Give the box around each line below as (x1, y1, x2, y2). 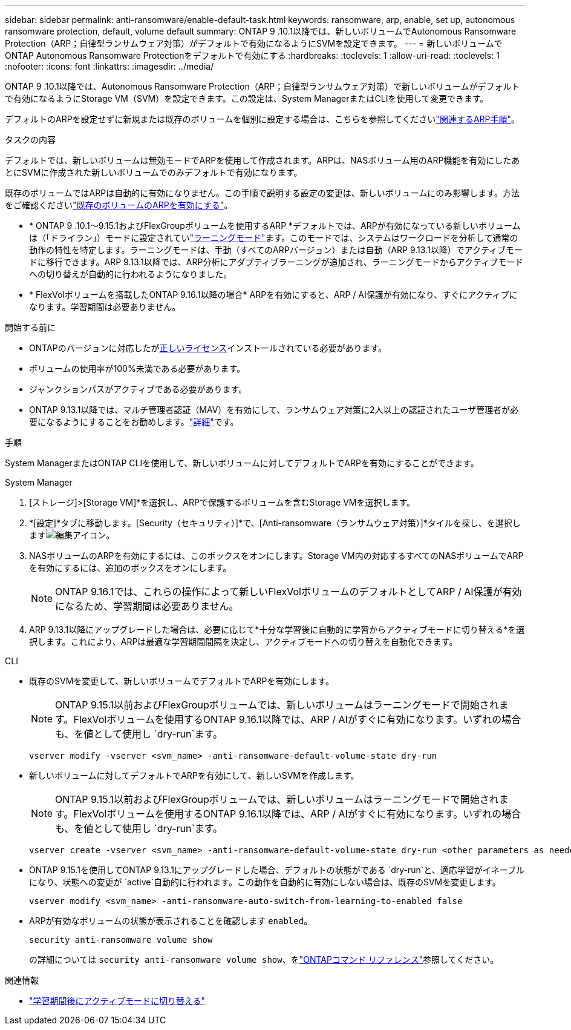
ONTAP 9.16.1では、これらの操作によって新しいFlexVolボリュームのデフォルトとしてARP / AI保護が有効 (55, 586, 522, 598)
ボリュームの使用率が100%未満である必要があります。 (29, 363, 246, 374)
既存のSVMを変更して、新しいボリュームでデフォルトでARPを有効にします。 (29, 676, 334, 686)
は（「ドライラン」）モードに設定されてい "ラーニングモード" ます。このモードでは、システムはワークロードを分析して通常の (29, 233, 518, 243)
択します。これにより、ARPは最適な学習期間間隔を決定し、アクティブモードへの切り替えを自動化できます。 (29, 636, 458, 647)
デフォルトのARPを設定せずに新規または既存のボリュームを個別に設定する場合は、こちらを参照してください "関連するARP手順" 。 (5, 114, 520, 124)
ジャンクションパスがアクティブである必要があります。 (29, 384, 247, 394)
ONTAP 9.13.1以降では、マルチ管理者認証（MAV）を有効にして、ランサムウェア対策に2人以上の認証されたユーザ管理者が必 (29, 404, 519, 415)
